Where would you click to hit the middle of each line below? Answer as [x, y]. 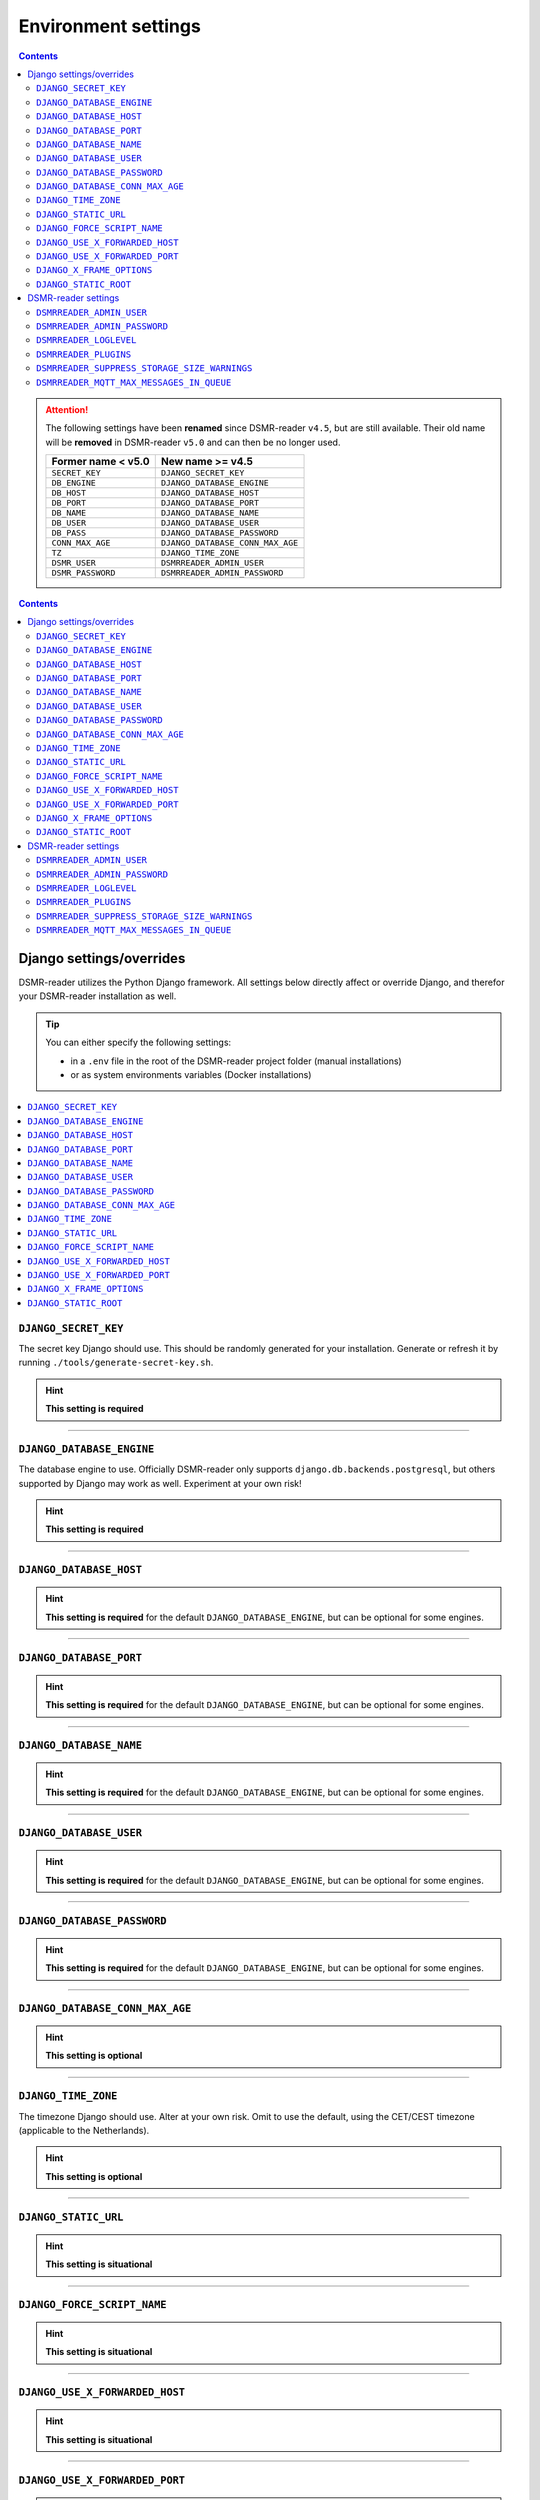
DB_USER [69, 523]
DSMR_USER [74, 563]
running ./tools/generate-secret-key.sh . [116, 1362]
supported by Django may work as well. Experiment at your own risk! [160, 1483]
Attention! [67, 409]
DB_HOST [69, 493]
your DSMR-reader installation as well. [97, 996]
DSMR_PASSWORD [83, 573]
